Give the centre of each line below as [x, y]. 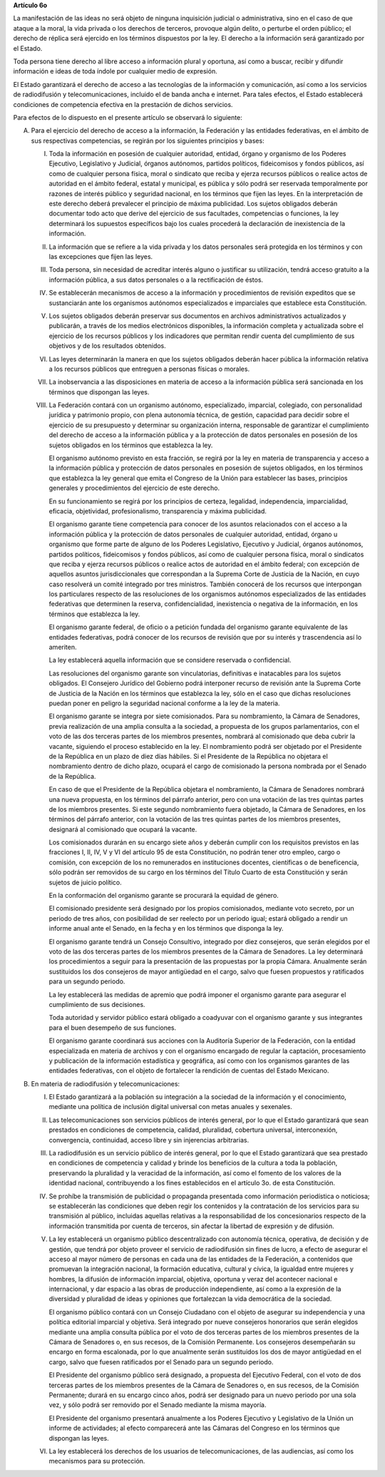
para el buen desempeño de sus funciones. [113, 1028]
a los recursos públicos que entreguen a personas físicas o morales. [149, 369]
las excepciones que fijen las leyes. [101, 256]
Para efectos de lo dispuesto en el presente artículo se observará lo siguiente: [128, 117]
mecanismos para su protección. [97, 1461]
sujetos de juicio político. [85, 882]
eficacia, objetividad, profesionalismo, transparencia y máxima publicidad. [158, 511]
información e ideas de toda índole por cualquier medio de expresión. [115, 71]
